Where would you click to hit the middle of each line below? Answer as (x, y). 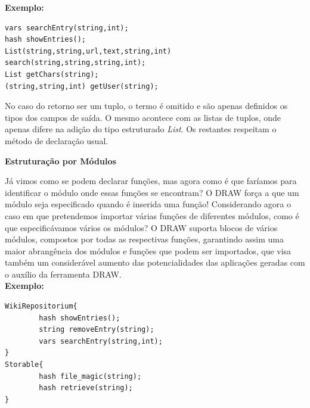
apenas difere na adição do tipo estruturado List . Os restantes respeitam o (141, 129)
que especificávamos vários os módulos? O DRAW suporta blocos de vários (141, 227)
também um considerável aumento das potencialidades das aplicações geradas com (155, 262)
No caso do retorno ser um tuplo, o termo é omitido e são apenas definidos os (146, 106)
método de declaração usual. (57, 140)
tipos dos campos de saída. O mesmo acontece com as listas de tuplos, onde (143, 117)
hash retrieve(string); (86, 388)
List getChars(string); (52, 74)
